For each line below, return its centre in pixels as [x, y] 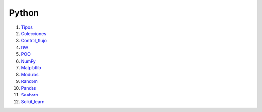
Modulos [30, 75]
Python [24, 13]
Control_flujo [34, 41]
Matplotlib [31, 67]
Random [30, 81]
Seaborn [30, 95]
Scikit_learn [33, 101]
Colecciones [33, 33]
